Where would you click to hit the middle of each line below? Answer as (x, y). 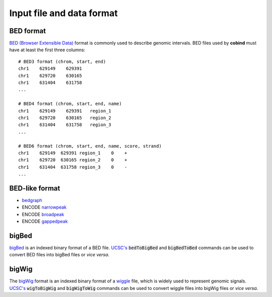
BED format (28, 31)
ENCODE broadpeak (43, 214)
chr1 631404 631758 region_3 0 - (73, 167)
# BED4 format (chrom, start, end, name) (70, 104)
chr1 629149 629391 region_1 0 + (73, 153)
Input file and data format (63, 13)
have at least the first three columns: (47, 50)
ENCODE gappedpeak (45, 222)
